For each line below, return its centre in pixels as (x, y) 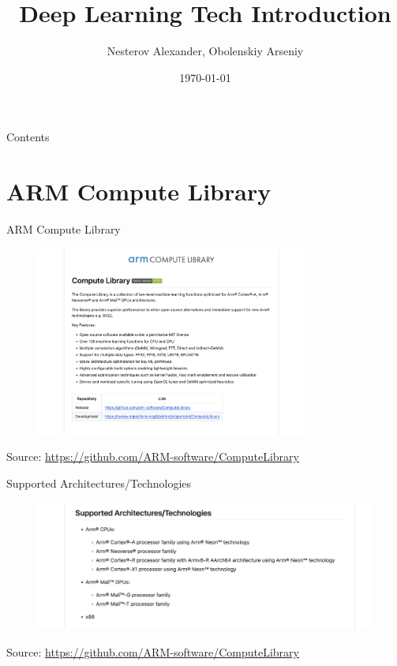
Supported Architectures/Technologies (99, 483)
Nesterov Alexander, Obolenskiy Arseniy (205, 51)
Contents (28, 137)
